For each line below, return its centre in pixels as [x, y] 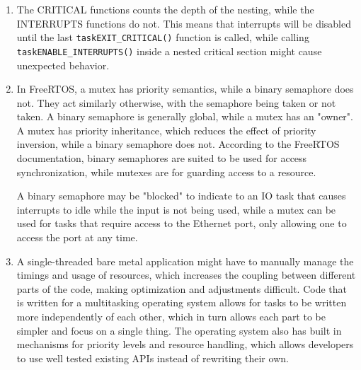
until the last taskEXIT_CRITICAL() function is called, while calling [163, 37]
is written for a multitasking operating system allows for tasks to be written [182, 302]
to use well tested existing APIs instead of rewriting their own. [153, 358]
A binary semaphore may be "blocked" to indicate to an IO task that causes [181, 196]
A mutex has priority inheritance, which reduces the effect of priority [166, 130]
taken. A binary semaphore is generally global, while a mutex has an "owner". [185, 116]
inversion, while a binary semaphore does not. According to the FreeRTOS [178, 144]
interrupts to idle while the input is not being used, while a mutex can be [176, 209]
